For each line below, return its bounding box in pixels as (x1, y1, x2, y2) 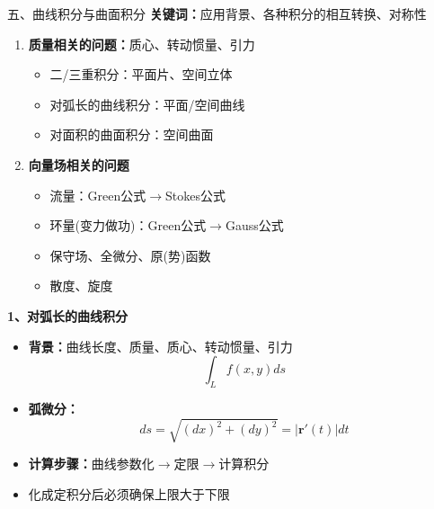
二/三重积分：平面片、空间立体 (49, 65, 233, 84)
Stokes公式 (165, 185, 226, 204)
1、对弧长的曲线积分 (7, 306, 128, 325)
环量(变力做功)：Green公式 (49, 216, 207, 235)
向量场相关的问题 (28, 155, 129, 174)
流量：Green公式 (49, 185, 146, 204)
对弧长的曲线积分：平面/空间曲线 (49, 94, 245, 113)
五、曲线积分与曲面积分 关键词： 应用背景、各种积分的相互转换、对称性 (7, 4, 427, 22)
